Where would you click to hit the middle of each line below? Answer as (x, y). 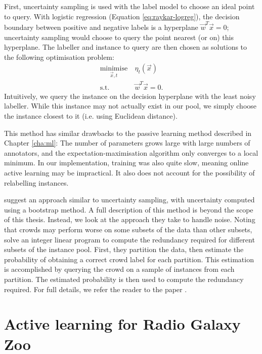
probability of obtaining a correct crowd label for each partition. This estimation (129, 259)
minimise (114, 69)
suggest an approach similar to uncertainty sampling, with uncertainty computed (129, 200)
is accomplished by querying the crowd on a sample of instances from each (119, 269)
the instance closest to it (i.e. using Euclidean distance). (91, 116)
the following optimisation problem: (59, 57)
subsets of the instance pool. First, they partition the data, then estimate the (124, 249)
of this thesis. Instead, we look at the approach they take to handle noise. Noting (130, 219)
